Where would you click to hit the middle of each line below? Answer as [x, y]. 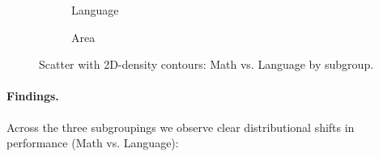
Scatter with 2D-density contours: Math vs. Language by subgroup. [207, 64]
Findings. [33, 96]
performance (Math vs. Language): [93, 143]
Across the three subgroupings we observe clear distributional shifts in [181, 127]
